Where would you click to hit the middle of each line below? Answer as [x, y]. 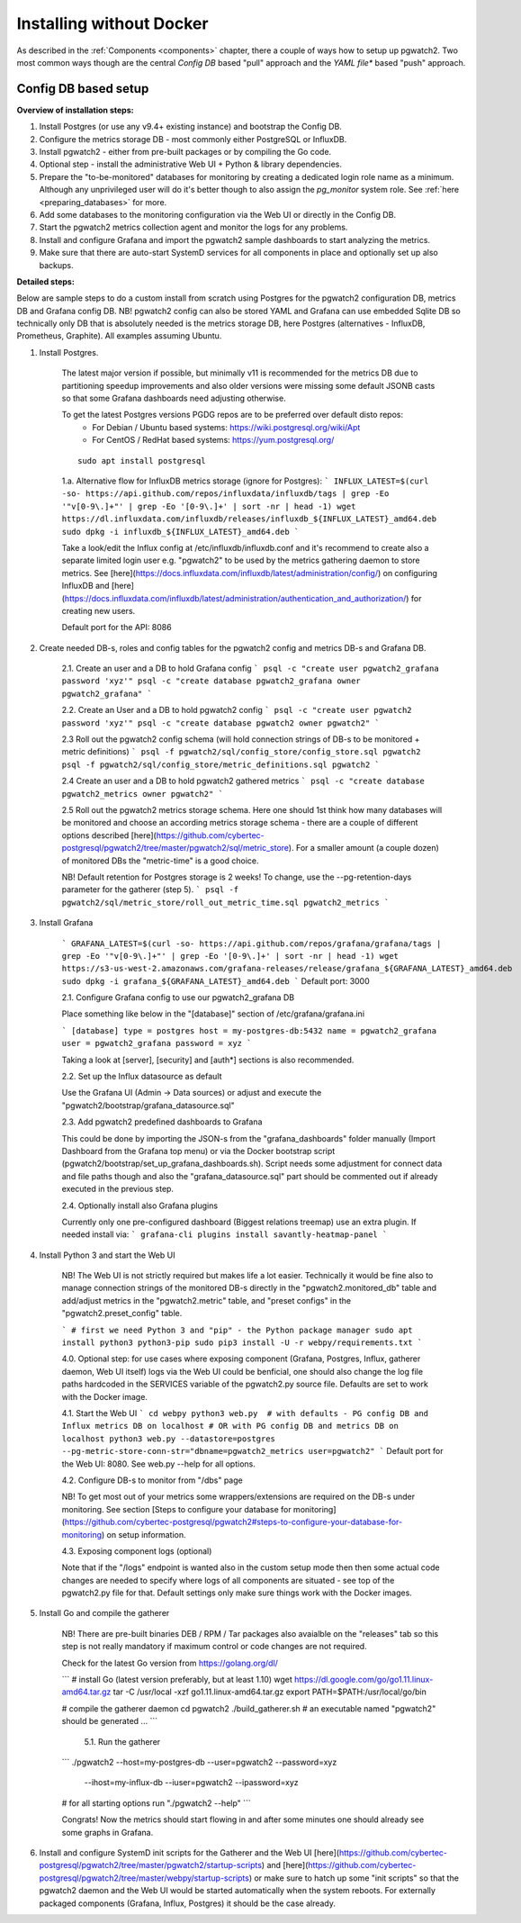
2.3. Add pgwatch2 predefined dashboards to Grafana [162, 1122]
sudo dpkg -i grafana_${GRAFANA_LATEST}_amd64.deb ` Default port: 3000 [216, 980]
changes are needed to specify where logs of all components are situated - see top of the [228, 1580]
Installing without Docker [112, 23]
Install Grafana [66, 923]
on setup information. [146, 1534]
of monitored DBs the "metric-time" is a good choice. [160, 861]
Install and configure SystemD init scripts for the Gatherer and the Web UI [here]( [189, 1852]
